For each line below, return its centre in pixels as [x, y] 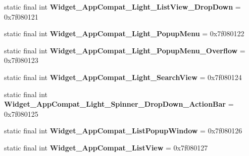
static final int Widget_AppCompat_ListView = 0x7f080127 [106, 147]
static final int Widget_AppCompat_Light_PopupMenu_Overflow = [125, 50]
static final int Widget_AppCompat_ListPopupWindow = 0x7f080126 [123, 131]
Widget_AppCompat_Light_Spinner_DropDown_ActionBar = [119, 104]
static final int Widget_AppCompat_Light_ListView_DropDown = [122, 7]
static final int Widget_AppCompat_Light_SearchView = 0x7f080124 [123, 77]
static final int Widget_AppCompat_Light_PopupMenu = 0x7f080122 [124, 33]
